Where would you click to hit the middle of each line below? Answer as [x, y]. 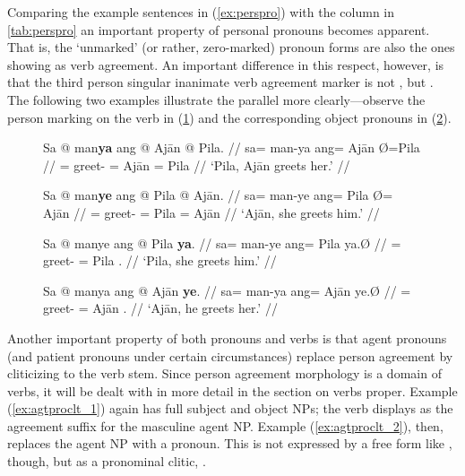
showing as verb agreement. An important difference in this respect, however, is [226, 64]
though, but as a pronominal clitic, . [107, 461]
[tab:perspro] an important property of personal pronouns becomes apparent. [219, 29]
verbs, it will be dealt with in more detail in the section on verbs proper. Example [232, 390]
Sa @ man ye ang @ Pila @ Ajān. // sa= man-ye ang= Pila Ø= [218, 195]
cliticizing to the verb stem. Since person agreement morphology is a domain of [224, 373]
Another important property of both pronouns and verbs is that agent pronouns [227, 338]
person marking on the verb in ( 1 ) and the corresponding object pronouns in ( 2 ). [229, 117]
